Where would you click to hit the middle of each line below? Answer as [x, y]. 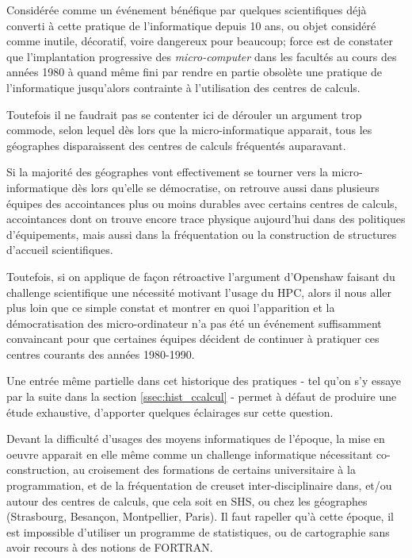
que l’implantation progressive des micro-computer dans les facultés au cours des [202, 56]
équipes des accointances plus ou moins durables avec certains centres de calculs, [202, 203]
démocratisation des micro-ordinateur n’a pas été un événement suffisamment [194, 323]
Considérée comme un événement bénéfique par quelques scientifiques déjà [187, 10]
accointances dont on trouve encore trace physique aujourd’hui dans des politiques [206, 219]
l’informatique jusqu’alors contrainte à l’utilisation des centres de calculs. [183, 87]
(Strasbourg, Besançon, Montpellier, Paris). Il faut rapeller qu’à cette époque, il [200, 516]
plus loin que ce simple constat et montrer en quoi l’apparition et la [171, 308]
